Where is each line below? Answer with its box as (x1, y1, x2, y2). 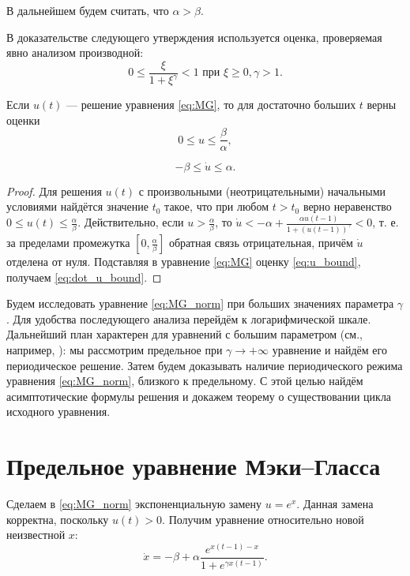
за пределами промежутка (6, 234, 130, 251)
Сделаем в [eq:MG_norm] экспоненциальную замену (6, 496, 262, 512)
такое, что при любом (164, 198, 269, 215)
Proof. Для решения (6, 182, 102, 199)
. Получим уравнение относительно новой (162, 511, 364, 527)
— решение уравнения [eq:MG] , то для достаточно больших (66, 96, 356, 113)
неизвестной (6, 526, 66, 543)
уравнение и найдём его (272, 342, 387, 357)
